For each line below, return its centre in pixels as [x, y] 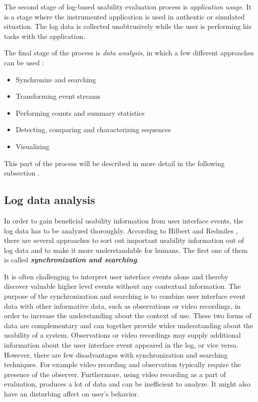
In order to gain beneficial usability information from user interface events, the [124, 220]
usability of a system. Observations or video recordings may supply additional [123, 335]
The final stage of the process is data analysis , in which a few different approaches [129, 53]
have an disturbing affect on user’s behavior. [72, 394]
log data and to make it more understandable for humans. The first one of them [126, 250]
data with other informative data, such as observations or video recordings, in [122, 305]
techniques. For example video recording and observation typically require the [123, 364]
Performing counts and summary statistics [80, 112]
